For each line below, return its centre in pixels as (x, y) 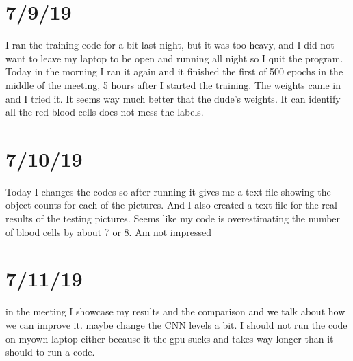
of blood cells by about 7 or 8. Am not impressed (108, 231)
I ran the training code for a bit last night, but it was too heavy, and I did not (170, 45)
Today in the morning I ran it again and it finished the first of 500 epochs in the (174, 71)
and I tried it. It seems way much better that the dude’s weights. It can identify (173, 98)
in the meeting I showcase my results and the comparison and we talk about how (175, 311)
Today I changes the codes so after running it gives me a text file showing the (168, 191)
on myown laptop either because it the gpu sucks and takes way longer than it (170, 338)
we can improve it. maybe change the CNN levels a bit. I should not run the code (176, 324)
